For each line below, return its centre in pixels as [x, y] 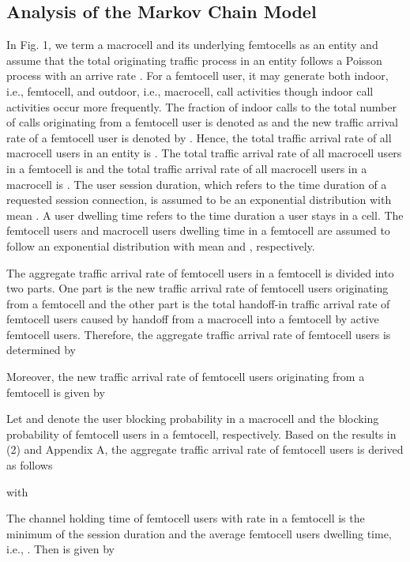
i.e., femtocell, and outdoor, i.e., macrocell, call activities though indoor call [190, 91]
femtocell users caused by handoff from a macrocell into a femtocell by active [193, 319]
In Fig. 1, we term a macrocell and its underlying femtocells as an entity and [192, 45]
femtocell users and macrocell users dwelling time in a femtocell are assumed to [198, 230]
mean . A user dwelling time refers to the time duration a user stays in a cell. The [205, 215]
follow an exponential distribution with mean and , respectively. [161, 245]
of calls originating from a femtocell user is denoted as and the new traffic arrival [202, 122]
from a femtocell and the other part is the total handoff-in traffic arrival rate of [198, 303]
